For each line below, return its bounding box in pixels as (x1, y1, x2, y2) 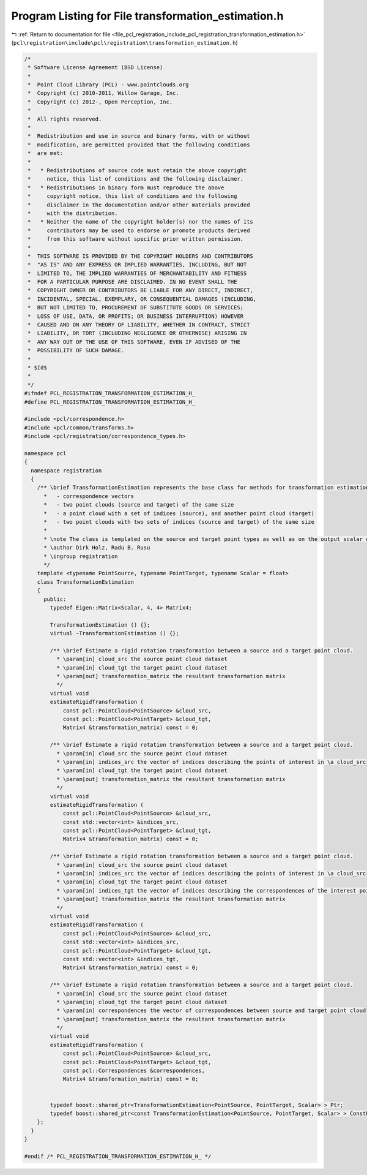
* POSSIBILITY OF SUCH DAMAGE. (28, 347, 125, 354)
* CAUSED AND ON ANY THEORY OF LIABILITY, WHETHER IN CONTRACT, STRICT (28, 322, 250, 328)
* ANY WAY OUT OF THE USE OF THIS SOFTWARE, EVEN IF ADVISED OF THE (28, 338, 241, 346)
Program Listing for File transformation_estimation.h (11, 9, 284, 23)
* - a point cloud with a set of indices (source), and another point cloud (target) (43, 510, 315, 517)
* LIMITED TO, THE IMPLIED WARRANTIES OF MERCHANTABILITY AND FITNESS (28, 270, 247, 277)
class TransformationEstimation (37, 578, 135, 585)
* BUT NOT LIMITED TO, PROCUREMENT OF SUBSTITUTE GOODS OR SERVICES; (28, 304, 244, 311)
